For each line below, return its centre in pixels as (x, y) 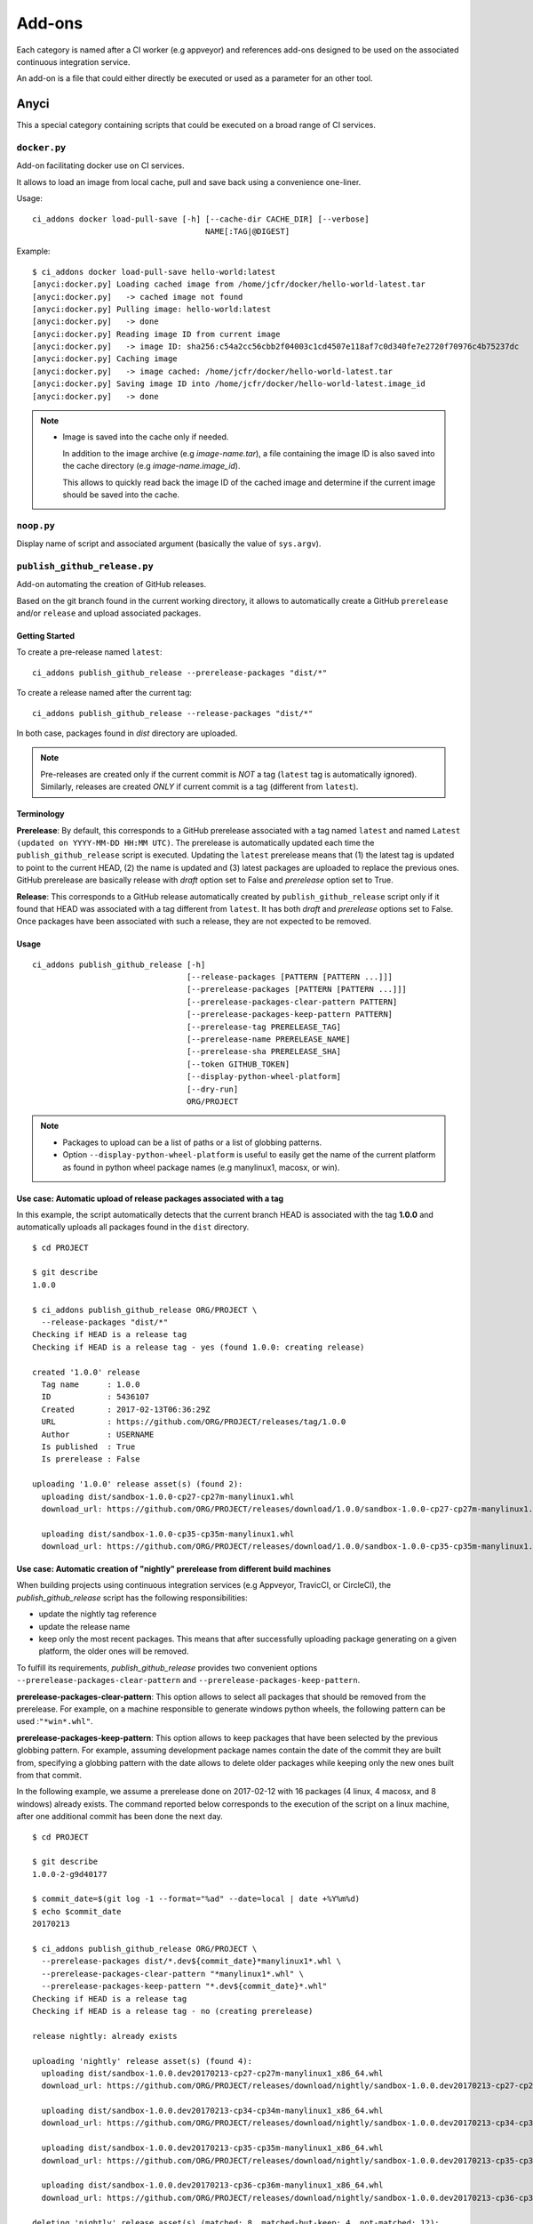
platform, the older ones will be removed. (114, 1651)
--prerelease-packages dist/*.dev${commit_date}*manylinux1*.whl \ (191, 1961)
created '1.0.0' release (86, 1372)
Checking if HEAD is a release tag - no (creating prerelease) (173, 2011)
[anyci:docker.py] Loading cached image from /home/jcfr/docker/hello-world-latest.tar (229, 284)
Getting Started (46, 636)
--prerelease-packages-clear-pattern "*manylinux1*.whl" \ (172, 1974)
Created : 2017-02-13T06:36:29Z (126, 1409)
